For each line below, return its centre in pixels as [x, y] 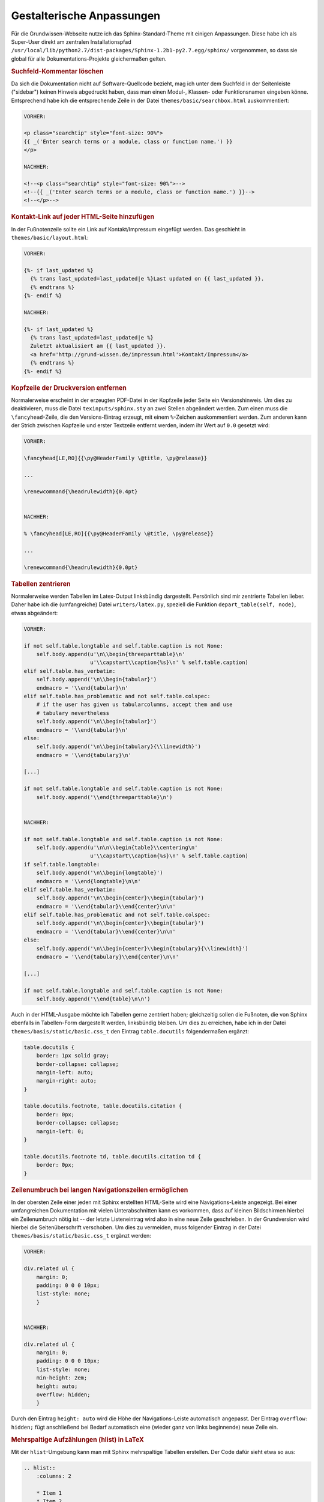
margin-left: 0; [60, 1131]
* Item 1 [49, 1493]
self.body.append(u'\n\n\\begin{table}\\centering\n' [117, 847]
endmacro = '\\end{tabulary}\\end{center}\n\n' [108, 957]
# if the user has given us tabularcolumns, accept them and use [134, 705]
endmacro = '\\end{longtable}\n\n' [88, 881]
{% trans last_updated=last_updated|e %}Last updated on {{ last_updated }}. [147, 279]
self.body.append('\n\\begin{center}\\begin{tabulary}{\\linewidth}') [142, 948]
